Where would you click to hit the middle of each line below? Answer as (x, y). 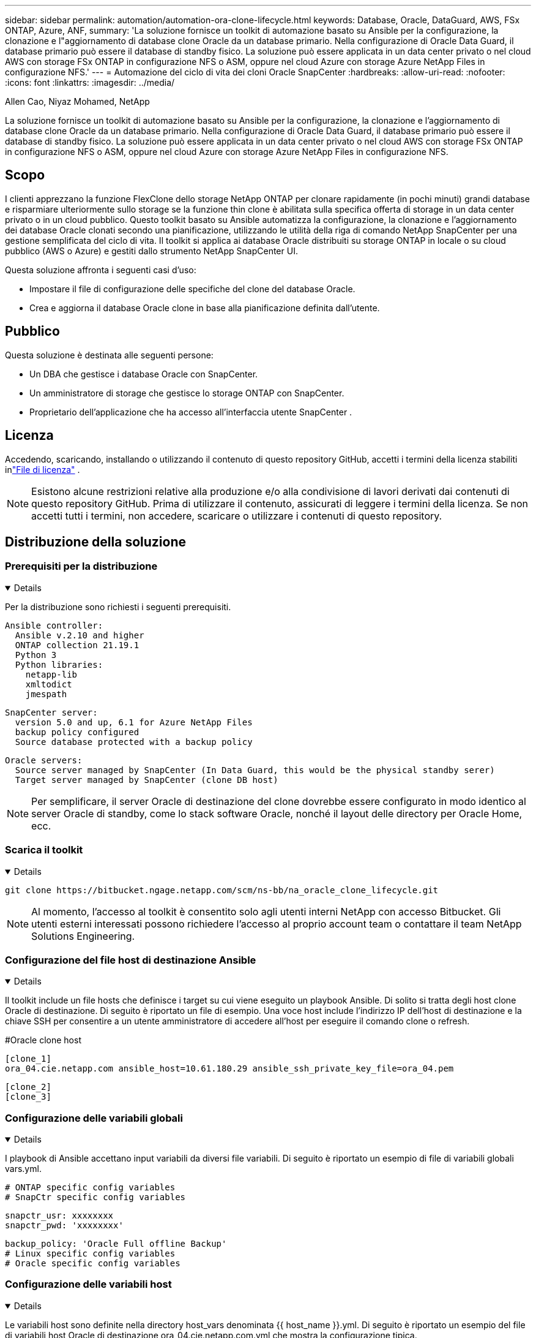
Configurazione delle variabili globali (94, 1118)
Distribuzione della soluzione (95, 542)
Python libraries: (59, 664)
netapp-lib (51, 674)
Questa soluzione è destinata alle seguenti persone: (109, 355)
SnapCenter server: (51, 712)
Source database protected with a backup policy (134, 742)
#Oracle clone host (43, 1040)
